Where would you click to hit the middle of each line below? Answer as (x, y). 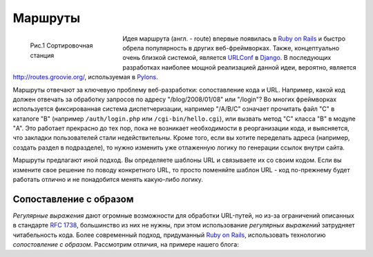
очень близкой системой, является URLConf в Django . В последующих (227, 58)
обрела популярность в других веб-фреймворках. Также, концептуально (231, 48)
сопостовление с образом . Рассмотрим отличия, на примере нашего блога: (126, 245)
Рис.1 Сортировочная (61, 45)
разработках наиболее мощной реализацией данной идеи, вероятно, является (239, 67)
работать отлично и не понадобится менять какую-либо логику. (108, 180)
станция (42, 55)
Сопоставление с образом (73, 199)
